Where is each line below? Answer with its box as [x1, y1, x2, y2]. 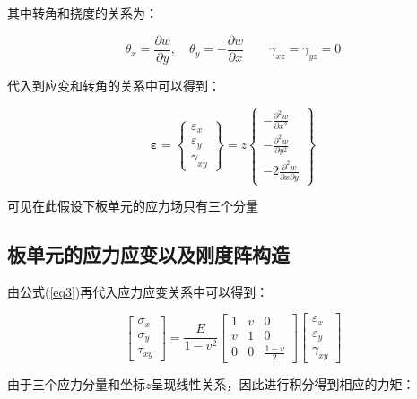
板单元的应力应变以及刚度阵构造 [7, 240, 290, 267]
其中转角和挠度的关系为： [7, 4, 158, 22]
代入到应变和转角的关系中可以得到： [7, 75, 221, 94]
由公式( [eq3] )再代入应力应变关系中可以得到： [7, 282, 269, 300]
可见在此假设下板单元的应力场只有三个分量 [7, 196, 258, 215]
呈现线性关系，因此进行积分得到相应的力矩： [151, 375, 415, 394]
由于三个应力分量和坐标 [7, 375, 145, 394]
